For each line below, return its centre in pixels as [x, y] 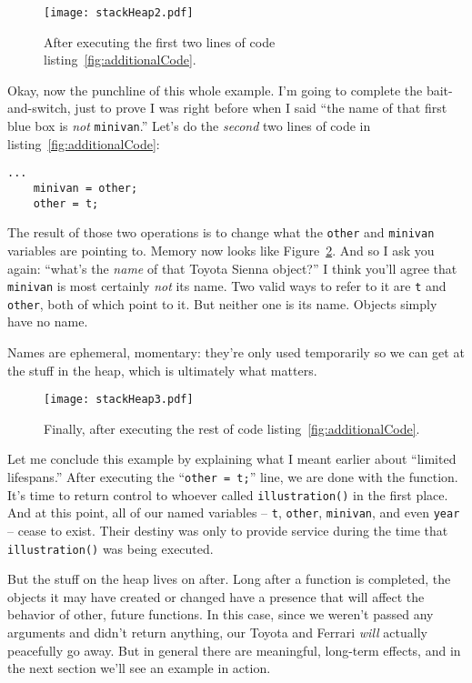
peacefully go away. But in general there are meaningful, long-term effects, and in [234, 650]
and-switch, [39, 108]
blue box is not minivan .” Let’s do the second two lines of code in [189, 126]
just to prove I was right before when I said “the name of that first [261, 108]
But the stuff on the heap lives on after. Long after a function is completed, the [229, 579]
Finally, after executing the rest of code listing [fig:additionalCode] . [232, 428]
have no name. [48, 321]
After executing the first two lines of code [160, 41]
